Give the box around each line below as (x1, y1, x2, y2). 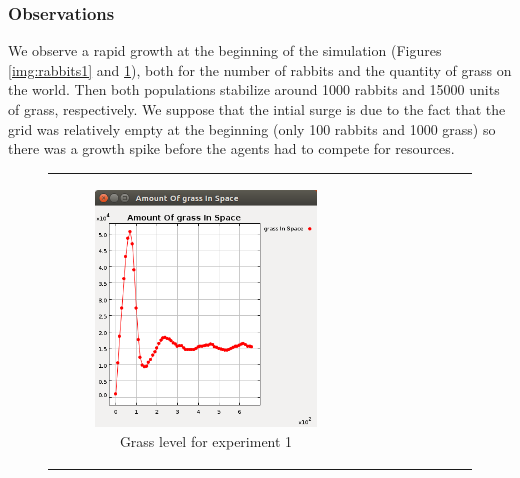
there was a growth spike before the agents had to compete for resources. (8, 138, 455, 159)
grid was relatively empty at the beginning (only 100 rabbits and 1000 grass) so (8, 118, 496, 139)
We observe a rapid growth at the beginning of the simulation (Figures (8, 40, 442, 61)
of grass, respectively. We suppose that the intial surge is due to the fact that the (8, 99, 506, 119)
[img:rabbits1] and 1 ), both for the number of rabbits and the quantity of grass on (8, 59, 512, 80)
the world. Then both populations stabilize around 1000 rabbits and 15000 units (8, 79, 500, 100)
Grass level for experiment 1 (119, 430, 293, 451)
